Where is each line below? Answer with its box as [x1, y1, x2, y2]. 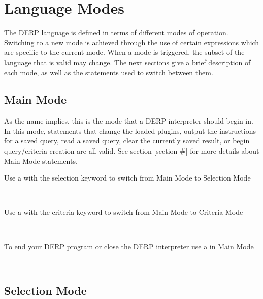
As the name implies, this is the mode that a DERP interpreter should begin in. [4, 115, 253, 126]
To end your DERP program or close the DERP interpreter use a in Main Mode [4, 241, 254, 251]
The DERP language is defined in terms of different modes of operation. [4, 27, 228, 38]
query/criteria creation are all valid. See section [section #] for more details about [4, 145, 259, 156]
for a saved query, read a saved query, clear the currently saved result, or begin [4, 135, 250, 146]
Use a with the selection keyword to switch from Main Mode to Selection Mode [4, 172, 251, 183]
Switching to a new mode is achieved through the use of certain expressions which [4, 37, 259, 47]
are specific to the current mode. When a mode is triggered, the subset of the [4, 47, 245, 57]
